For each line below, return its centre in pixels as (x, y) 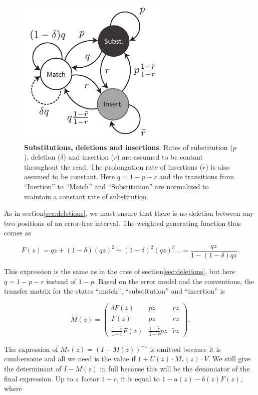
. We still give (229, 359)
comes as (18, 233)
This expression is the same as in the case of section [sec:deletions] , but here (120, 271)
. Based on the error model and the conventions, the (174, 281)
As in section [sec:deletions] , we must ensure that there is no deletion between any (129, 213)
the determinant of (33, 369)
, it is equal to (138, 378)
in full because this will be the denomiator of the (175, 369)
